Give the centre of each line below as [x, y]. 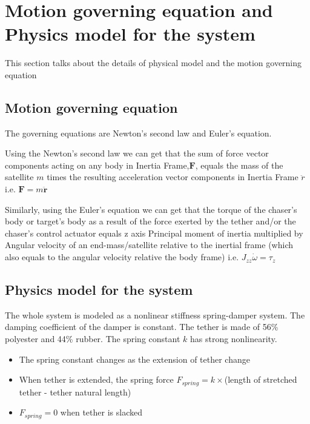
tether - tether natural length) [75, 392]
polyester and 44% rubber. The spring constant [93, 339]
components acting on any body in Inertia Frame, [97, 165]
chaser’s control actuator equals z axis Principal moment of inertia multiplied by [154, 233]
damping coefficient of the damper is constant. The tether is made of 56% [142, 327]
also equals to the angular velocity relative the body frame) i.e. [122, 257]
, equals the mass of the [239, 165]
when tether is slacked [101, 412]
